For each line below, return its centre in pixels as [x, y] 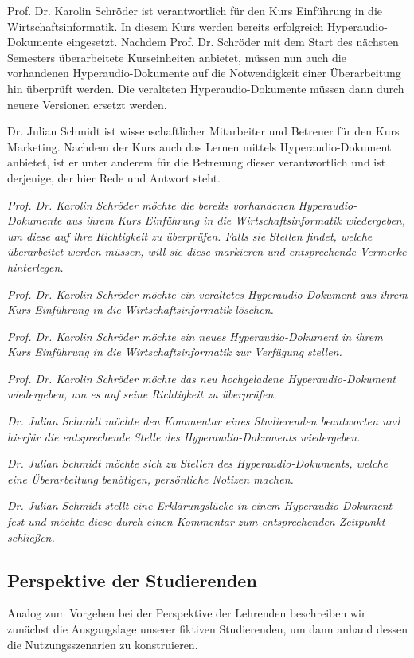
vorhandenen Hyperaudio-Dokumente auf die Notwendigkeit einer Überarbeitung [204, 73]
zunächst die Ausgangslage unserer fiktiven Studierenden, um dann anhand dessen [208, 629]
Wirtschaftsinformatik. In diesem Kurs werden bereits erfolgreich [166, 26]
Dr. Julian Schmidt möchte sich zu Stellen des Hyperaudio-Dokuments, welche [197, 463]
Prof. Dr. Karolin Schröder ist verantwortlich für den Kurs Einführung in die [195, 10]
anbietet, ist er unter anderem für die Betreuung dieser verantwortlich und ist [197, 162]
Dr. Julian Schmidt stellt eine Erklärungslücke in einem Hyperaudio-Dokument [200, 505]
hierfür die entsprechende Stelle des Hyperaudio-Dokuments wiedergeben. [184, 436]
